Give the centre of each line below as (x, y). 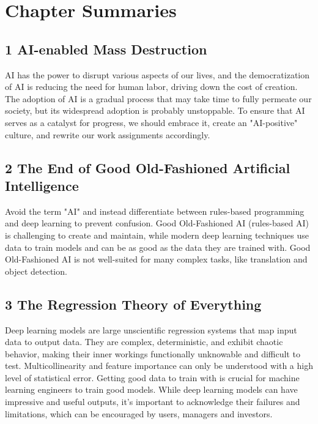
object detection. (36, 271)
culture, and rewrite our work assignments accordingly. (108, 134)
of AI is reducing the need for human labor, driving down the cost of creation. (151, 87)
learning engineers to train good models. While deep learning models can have (151, 389)
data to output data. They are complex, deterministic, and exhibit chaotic (144, 342)
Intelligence (42, 185)
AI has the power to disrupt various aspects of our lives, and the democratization (157, 74)
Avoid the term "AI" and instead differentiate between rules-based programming (155, 211)
